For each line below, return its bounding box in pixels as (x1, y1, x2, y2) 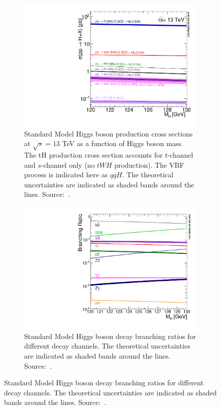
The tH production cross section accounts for (24, 150, 163, 160)
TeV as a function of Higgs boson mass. (62, 138, 183, 149)
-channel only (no (41, 159, 95, 170)
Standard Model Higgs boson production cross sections (24, 128, 193, 139)
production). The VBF (114, 159, 184, 170)
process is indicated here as (24, 169, 108, 180)
